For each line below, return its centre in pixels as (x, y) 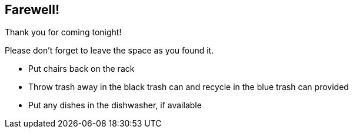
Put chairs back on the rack (81, 69)
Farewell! (32, 10)
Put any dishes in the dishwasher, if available (115, 105)
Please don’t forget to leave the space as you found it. (109, 51)
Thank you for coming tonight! (63, 32)
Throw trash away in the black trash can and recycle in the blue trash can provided (189, 87)
